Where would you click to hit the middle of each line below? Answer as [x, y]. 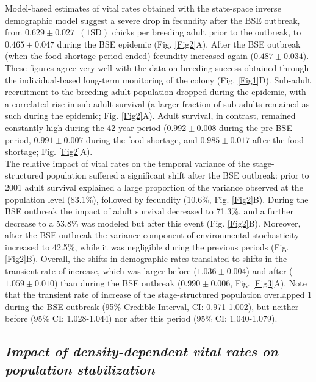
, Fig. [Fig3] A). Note [268, 282]
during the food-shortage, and [142, 139]
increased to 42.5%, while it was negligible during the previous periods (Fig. [147, 246]
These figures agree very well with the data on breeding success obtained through [157, 67]
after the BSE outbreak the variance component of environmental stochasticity [152, 235]
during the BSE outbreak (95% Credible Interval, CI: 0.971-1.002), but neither [152, 306]
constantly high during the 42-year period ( [86, 127]
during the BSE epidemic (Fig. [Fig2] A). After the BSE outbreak [179, 44]
